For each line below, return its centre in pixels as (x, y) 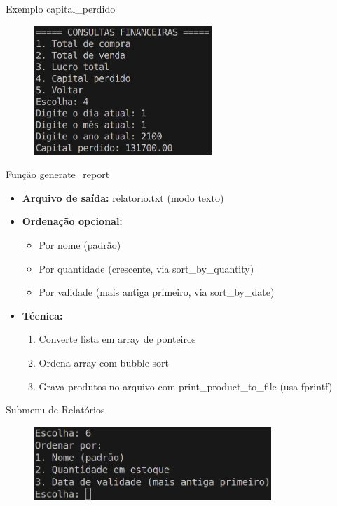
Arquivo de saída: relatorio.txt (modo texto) (123, 197)
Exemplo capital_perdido (61, 8)
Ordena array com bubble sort (104, 363)
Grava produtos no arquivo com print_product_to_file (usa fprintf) (186, 386)
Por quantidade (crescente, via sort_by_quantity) (146, 268)
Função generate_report (58, 174)
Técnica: (42, 315)
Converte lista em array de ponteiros (117, 339)
